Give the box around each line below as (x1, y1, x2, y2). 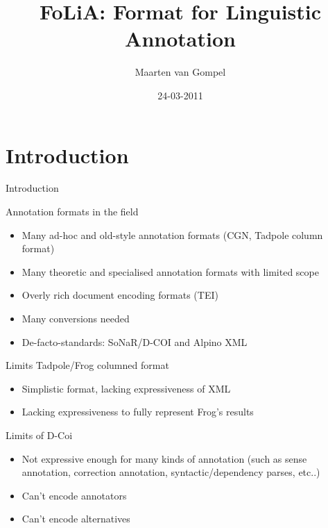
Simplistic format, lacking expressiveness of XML (21, 381, 231, 395)
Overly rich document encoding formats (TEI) (21, 288, 218, 302)
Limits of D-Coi (6, 427, 73, 442)
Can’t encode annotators (21, 488, 127, 502)
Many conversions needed (21, 311, 130, 325)
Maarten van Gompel (135, 65, 226, 79)
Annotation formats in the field (6, 204, 139, 219)
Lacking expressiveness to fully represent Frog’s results (21, 404, 254, 419)
